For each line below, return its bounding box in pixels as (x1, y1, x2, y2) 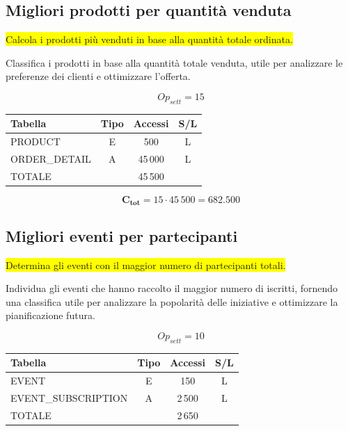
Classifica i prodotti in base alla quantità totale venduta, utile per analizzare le (6, 55, 343, 70)
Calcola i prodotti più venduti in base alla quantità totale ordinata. (6, 32, 293, 47)
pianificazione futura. (6, 308, 95, 323)
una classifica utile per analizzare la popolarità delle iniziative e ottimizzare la (6, 294, 338, 309)
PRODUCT (10, 134, 61, 149)
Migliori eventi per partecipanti (6, 225, 238, 246)
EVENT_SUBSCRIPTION (10, 390, 128, 405)
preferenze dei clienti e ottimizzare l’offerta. (6, 69, 191, 83)
